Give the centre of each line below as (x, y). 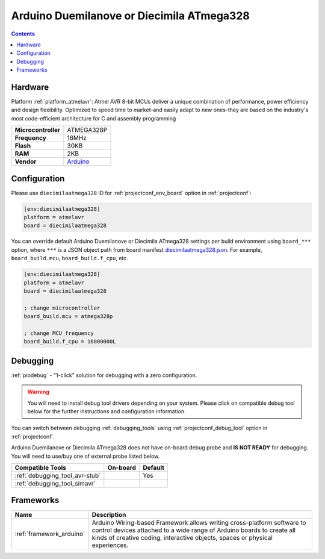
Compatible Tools (40, 467)
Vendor (26, 161)
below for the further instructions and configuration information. (107, 411)
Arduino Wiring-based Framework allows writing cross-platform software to (199, 523)
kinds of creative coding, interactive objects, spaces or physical (182, 538)
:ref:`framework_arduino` (50, 534)
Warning (38, 392)
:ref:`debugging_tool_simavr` (55, 483)
